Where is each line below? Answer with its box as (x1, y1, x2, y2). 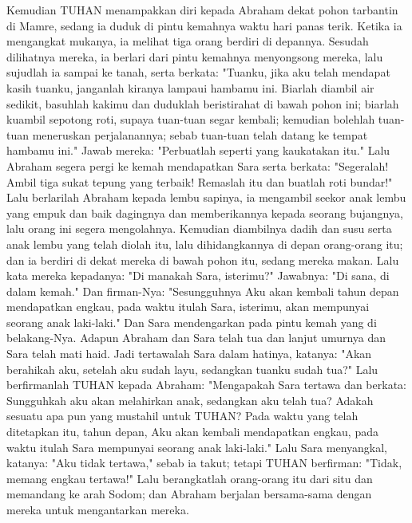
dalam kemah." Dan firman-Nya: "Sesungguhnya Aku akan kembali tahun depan (6, 282, 399, 299)
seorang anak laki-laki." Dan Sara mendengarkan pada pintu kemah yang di (6, 313, 377, 330)
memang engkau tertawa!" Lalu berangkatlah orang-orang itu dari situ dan (6, 470, 373, 486)
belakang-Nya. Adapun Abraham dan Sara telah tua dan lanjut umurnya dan (6, 329, 386, 346)
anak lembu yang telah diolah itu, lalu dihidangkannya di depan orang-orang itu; (6, 235, 403, 252)
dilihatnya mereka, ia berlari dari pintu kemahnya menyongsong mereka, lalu (6, 48, 383, 65)
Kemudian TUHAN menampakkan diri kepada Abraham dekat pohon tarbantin (6, 2, 398, 18)
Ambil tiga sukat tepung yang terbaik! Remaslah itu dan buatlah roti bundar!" (6, 173, 393, 190)
